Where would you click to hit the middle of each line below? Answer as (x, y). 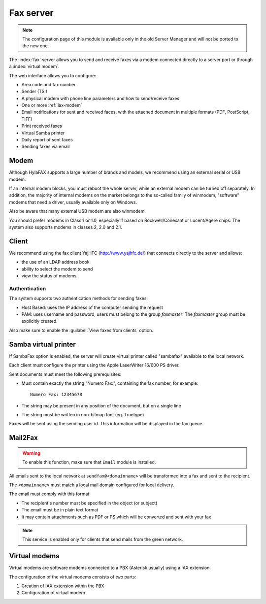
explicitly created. (39, 321)
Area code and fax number (49, 84)
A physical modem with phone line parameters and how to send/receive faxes (100, 98)
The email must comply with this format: (50, 494)
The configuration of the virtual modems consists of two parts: (73, 577)
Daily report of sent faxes (47, 140)
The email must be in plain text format (60, 510)
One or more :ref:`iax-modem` (52, 105)
